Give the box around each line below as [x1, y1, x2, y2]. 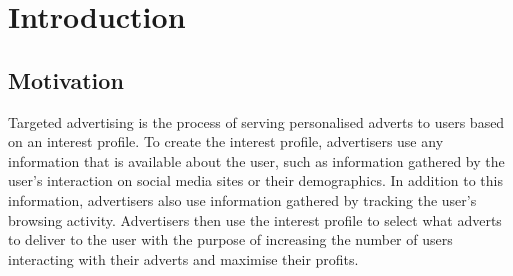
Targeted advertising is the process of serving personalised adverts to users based [8, 111, 505, 132]
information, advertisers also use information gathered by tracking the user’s [8, 189, 477, 210]
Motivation [8, 64, 124, 95]
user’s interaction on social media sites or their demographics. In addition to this [8, 170, 504, 191]
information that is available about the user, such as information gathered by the [8, 150, 505, 171]
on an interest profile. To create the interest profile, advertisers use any [8, 131, 444, 152]
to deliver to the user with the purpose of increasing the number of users [8, 229, 453, 250]
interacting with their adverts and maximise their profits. [8, 248, 359, 269]
